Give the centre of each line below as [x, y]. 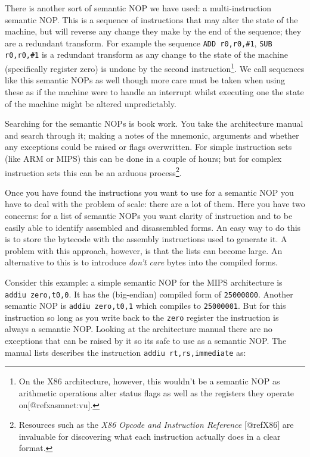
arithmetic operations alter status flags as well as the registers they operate [156, 392]
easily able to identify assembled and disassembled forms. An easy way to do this [153, 227]
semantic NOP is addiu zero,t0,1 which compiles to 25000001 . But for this [145, 306]
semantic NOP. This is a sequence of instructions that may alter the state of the [151, 19]
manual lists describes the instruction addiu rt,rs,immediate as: [125, 352]
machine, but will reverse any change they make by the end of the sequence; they [153, 31]
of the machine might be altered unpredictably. [91, 103]
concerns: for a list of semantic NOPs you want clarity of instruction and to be [149, 215]
